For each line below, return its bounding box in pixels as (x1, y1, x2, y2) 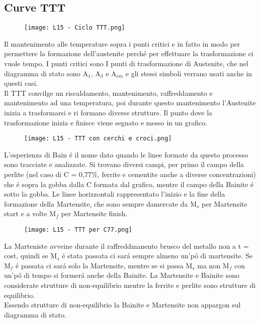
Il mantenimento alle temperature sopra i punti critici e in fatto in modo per (4, 38, 240, 49)
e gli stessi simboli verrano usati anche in (125, 68, 252, 78)
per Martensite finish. (61, 208, 128, 219)
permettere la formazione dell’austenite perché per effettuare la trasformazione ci (4, 48, 253, 59)
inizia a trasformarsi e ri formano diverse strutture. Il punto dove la (4, 107, 213, 118)
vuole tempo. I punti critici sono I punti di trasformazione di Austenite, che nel (4, 58, 248, 69)
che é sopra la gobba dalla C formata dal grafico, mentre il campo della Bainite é (4, 179, 254, 189)
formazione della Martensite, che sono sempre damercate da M (4, 198, 197, 209)
